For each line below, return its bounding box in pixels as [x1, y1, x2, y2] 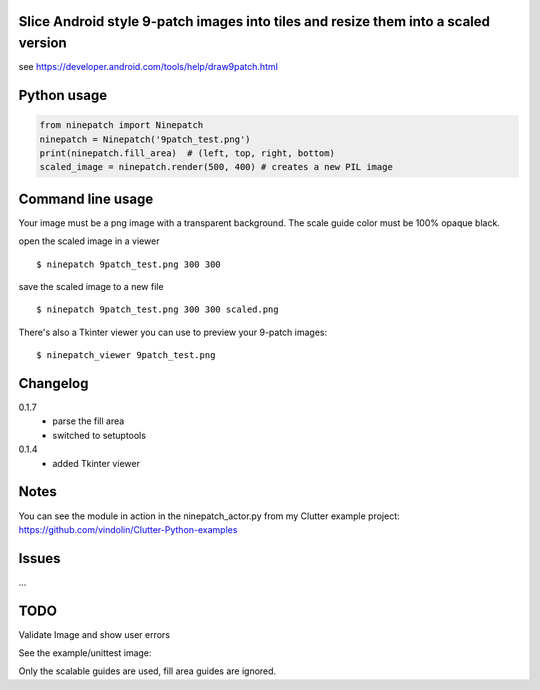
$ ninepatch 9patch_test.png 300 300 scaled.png [36, 304, 279, 315]
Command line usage [18, 190, 154, 207]
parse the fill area [52, 415, 125, 427]
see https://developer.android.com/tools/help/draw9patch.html [18, 61, 279, 73]
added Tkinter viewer [52, 457, 140, 469]
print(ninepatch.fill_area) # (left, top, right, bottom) [39, 147, 335, 159]
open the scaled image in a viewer [18, 235, 160, 247]
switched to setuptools [52, 429, 147, 441]
